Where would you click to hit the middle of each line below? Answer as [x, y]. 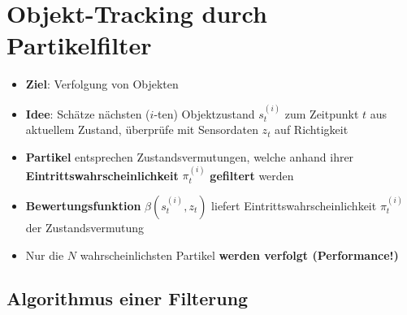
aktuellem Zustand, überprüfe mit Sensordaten [142, 129]
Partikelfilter [79, 45]
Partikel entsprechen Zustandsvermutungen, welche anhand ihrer [190, 156]
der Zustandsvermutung [85, 227]
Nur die [45, 255]
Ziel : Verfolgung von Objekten [102, 84]
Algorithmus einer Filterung [128, 298]
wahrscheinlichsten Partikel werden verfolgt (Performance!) [239, 255]
